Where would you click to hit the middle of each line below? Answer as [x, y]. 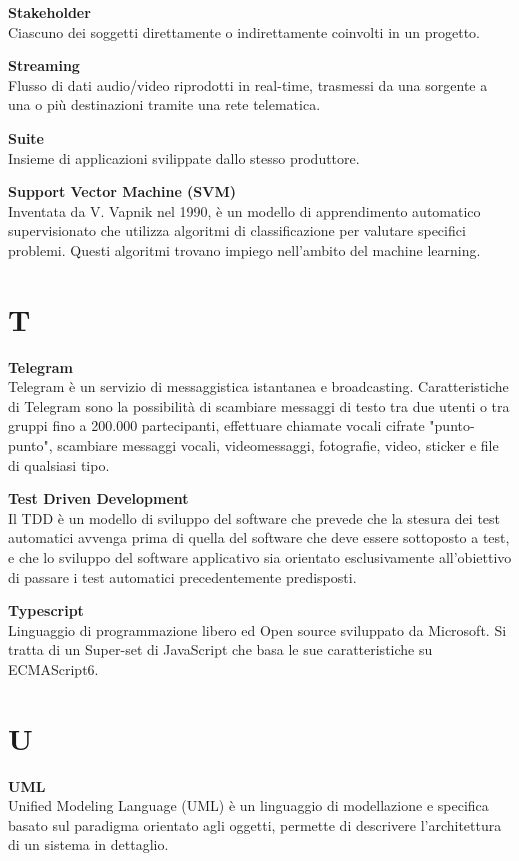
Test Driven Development [98, 498]
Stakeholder [49, 12]
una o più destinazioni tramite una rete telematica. [164, 104]
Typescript [46, 610]
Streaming [44, 65]
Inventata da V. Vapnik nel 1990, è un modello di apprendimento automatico [244, 210]
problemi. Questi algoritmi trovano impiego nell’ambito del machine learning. [244, 249]
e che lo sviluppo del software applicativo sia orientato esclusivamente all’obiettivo [260, 557]
